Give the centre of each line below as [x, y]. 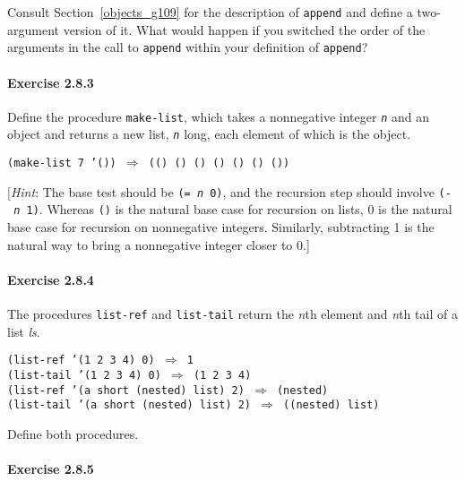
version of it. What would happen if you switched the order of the [244, 29]
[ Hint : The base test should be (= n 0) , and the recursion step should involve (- [229, 191]
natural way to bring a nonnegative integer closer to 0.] [159, 244]
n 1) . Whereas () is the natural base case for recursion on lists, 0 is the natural [233, 209]
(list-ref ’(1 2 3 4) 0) [81, 361]
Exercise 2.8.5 [51, 469]
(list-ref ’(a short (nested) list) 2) [126, 390]
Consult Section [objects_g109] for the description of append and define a [210, 12]
